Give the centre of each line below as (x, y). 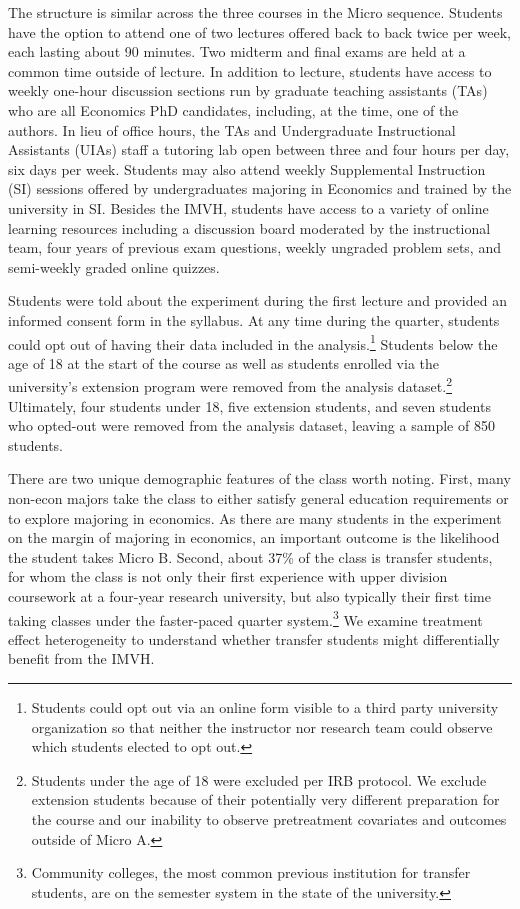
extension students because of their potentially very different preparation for (265, 799)
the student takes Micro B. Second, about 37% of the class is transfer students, (250, 556)
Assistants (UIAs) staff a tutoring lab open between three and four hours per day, (259, 149)
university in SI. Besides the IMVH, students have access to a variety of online (248, 207)
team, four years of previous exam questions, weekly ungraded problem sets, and (254, 247)
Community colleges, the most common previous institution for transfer (251, 872)
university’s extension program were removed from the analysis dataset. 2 (230, 384)
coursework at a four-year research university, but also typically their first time (249, 595)
